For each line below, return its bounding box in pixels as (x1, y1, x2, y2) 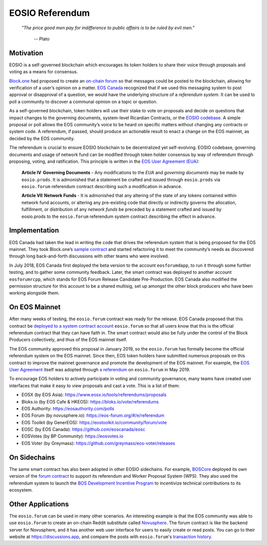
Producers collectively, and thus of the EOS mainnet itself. (9, 337, 128, 343)
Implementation (9, 226, 59, 235)
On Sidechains (9, 453, 55, 461)
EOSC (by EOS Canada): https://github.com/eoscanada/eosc (21, 426, 145, 433)
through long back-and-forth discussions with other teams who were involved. (9, 253, 169, 259)
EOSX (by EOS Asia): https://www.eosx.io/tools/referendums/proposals (21, 392, 167, 398)
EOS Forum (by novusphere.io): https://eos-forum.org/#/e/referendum (21, 412, 165, 418)
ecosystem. (9, 487, 33, 493)
